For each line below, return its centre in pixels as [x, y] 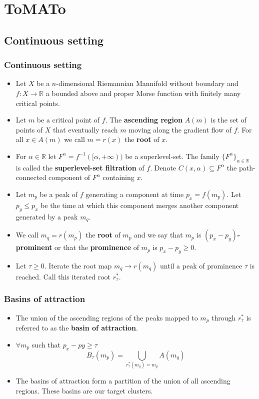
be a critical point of [68, 120]
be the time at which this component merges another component [140, 205]
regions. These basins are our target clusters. [84, 390]
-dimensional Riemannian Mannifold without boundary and [147, 83]
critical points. [38, 103]
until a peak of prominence [201, 265]
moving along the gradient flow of [180, 129]
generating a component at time [135, 194]
